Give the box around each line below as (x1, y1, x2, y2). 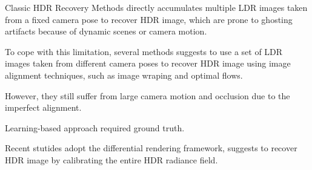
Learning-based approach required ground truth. (5, 121, 185, 134)
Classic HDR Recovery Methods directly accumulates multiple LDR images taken (5, 1, 308, 13)
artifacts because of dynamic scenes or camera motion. (5, 25, 207, 38)
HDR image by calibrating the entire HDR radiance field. (5, 153, 218, 166)
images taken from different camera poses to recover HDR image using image (5, 57, 291, 70)
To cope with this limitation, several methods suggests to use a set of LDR (5, 45, 283, 57)
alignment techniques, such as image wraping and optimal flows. (5, 68, 243, 81)
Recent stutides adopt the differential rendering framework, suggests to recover (5, 142, 297, 154)
